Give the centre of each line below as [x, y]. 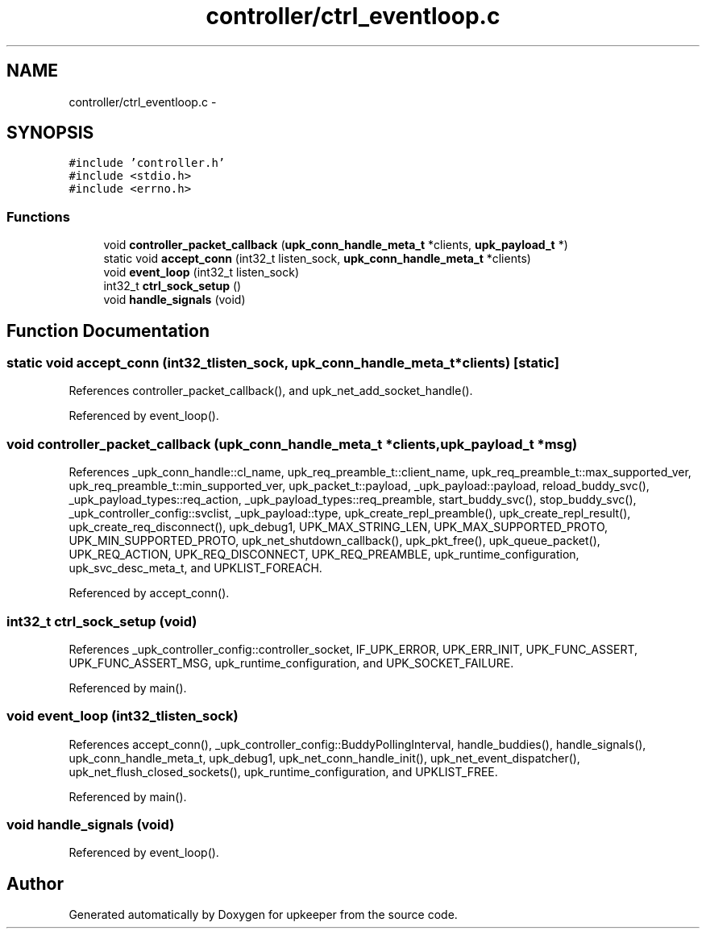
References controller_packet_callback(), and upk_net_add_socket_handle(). [271, 391]
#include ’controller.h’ [147, 163]
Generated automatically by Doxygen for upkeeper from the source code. [263, 915]
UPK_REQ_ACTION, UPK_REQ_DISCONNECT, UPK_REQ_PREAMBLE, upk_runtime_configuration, [324, 555]
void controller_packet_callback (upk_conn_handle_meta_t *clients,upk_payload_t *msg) [292, 444]
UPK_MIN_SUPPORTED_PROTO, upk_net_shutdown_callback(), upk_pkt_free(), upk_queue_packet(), [334, 541]
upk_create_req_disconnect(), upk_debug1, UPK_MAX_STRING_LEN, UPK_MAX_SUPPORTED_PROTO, [338, 527]
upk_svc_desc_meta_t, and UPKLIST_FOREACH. [195, 568]
